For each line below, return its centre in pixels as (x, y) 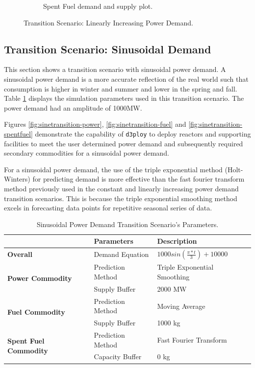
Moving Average (181, 306)
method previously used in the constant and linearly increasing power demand (121, 188)
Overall (20, 254)
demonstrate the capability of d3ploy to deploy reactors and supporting (143, 133)
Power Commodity (40, 278)
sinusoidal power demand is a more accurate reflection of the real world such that (126, 79)
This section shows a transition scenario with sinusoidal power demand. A (115, 69)
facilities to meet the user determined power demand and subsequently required (124, 143)
